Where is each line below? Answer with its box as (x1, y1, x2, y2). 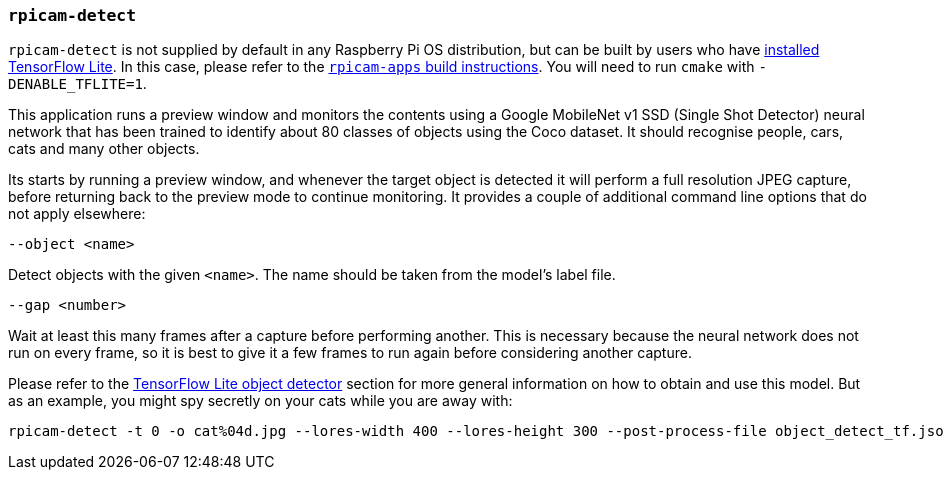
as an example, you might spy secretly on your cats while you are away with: (8, 392, 513, 410)
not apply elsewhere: (8, 205, 146, 223)
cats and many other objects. (8, 140, 200, 158)
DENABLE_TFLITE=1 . (8, 75, 147, 93)
